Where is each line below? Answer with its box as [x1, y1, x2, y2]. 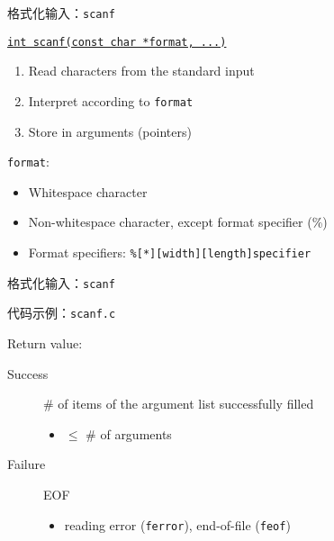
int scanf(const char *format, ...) [7, 35, 227, 49]
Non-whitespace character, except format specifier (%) [28, 212, 328, 231]
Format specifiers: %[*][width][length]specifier [28, 243, 311, 261]
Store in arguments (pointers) [28, 122, 192, 140]
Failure [7, 455, 46, 473]
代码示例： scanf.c [7, 303, 116, 322]
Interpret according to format [28, 91, 194, 110]
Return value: [7, 333, 83, 352]
